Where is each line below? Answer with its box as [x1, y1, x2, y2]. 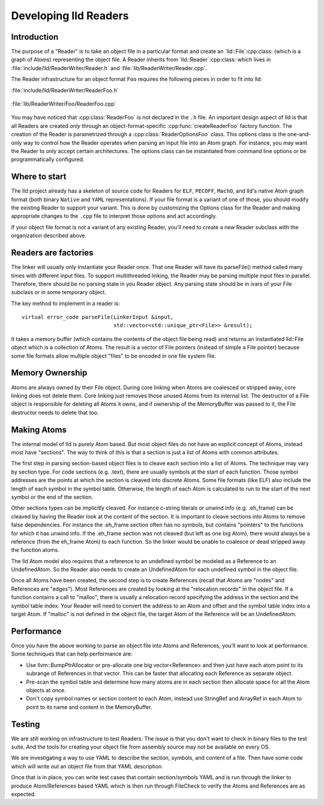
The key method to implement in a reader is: [11, 300, 120, 307]
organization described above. [11, 232, 87, 240]
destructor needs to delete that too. [11, 409, 99, 416]
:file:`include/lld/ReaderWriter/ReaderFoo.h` [11, 86, 119, 94]
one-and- [287, 131, 311, 138]
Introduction [11, 32, 59, 42]
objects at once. [26, 686, 66, 693]
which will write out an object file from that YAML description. [11, 762, 163, 770]
